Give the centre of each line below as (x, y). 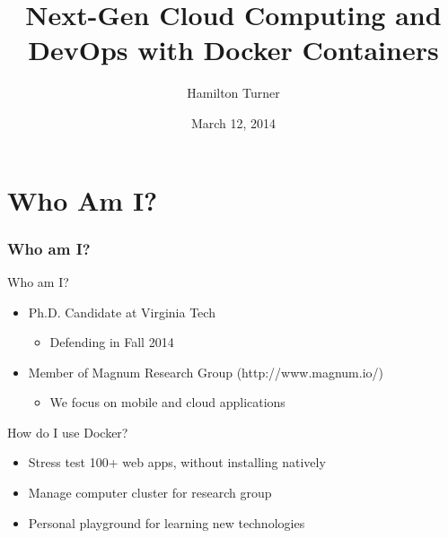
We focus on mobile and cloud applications (167, 402)
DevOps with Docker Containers (233, 50)
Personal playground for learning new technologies (167, 522)
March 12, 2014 (233, 122)
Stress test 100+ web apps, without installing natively (177, 462)
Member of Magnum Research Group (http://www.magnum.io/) (206, 372)
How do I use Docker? (68, 432)
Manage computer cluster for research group (150, 493)
